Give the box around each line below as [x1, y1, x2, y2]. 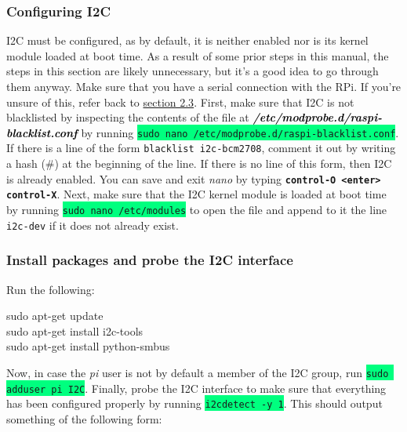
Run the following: [6, 281, 95, 297]
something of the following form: [6, 410, 162, 427]
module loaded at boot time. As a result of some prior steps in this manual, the [6, 47, 389, 64]
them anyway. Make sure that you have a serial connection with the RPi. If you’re [6, 78, 402, 94]
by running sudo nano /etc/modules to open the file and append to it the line [6, 201, 387, 217]
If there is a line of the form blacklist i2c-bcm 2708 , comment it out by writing [6, 140, 396, 156]
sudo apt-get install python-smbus [6, 338, 170, 354]
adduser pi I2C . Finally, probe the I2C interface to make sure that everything [6, 379, 387, 396]
